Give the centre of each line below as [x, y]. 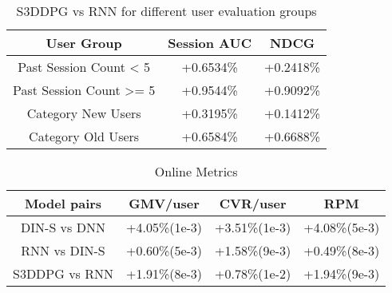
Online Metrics [196, 171]
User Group [84, 43]
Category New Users [84, 113]
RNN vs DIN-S [63, 250]
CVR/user [253, 203]
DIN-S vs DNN [63, 227]
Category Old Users [84, 136]
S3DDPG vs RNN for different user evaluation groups [166, 11]
